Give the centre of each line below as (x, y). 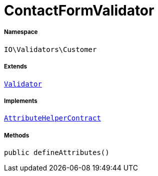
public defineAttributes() (57, 153)
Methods (17, 135)
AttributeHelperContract (52, 118)
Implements (21, 101)
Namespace (21, 32)
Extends (16, 67)
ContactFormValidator (79, 10)
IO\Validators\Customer (50, 49)
